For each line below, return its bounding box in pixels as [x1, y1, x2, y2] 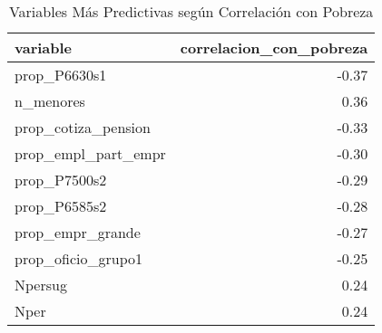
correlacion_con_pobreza [180, 37, 368, 58]
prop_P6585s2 [15, 195, 107, 216]
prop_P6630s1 [15, 64, 107, 85]
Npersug [15, 274, 67, 295]
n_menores [15, 90, 85, 111]
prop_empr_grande [15, 222, 141, 243]
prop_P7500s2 [15, 169, 107, 190]
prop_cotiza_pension [15, 117, 151, 138]
